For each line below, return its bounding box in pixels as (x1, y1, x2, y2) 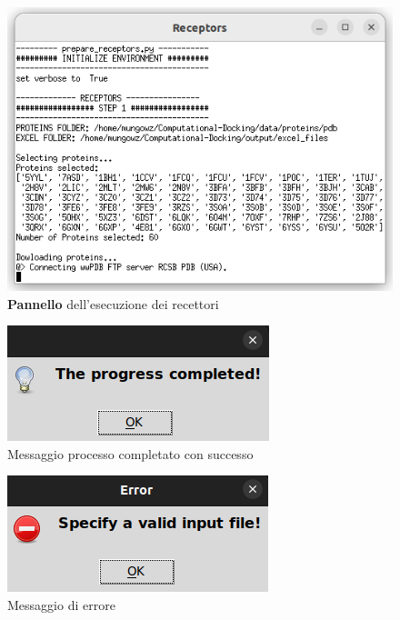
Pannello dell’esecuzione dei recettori (7, 294, 219, 313)
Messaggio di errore (7, 595, 115, 615)
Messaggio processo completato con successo (7, 444, 254, 463)
